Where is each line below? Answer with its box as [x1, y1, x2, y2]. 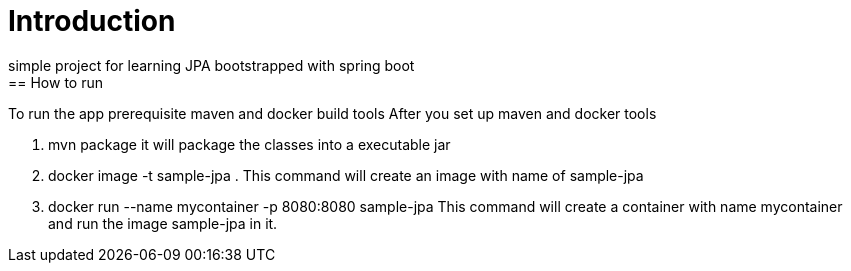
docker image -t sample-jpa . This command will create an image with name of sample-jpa [48, 166, 644, 184]
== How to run [8, 73, 103, 91]
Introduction [8, 4, 176, 38]
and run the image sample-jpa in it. [48, 214, 278, 232]
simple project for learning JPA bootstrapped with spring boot [8, 56, 415, 74]
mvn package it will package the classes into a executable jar [48, 135, 451, 153]
